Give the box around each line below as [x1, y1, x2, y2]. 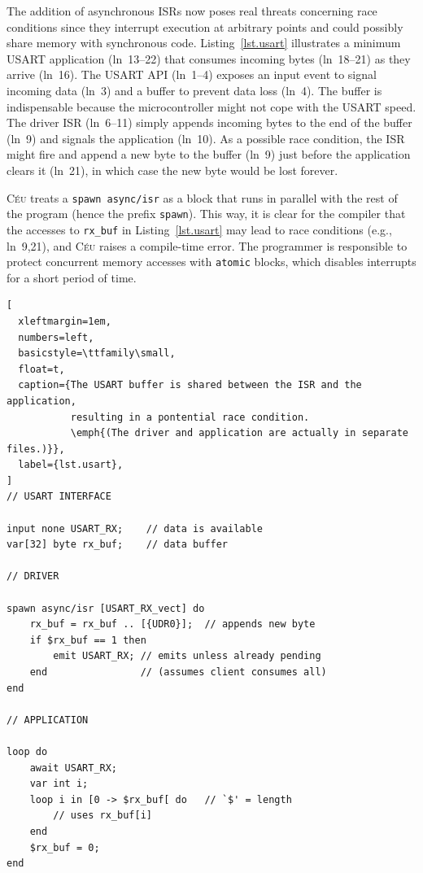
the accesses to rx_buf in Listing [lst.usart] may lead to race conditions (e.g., [7, 220, 392, 238]
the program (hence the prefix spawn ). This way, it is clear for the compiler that [7, 205, 406, 222]
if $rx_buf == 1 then [29, 634, 146, 646]
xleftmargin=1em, [18, 315, 111, 327]
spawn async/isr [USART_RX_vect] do [7, 602, 205, 614]
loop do [7, 745, 48, 757]
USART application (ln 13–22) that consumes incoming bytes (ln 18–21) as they [7, 50, 411, 67]
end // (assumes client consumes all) [29, 666, 327, 678]
